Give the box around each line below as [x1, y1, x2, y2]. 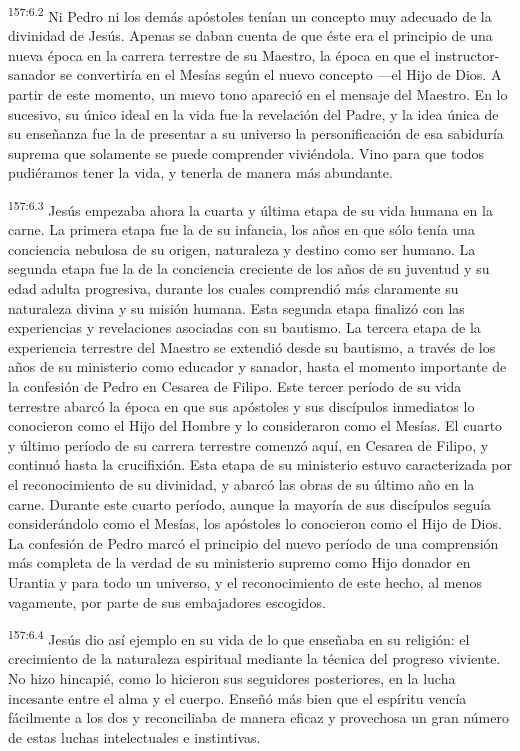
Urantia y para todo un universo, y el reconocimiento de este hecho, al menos [8, 571, 483, 592]
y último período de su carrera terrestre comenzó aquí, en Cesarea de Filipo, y [8, 434, 489, 455]
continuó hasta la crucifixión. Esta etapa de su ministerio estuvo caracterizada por [8, 454, 512, 475]
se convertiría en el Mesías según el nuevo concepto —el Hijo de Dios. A [60, 64, 502, 85]
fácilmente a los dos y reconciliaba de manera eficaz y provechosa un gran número [8, 707, 509, 728]
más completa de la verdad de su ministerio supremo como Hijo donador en [8, 552, 471, 573]
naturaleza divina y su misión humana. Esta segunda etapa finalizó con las [8, 297, 465, 318]
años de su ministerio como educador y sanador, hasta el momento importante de [8, 356, 507, 377]
